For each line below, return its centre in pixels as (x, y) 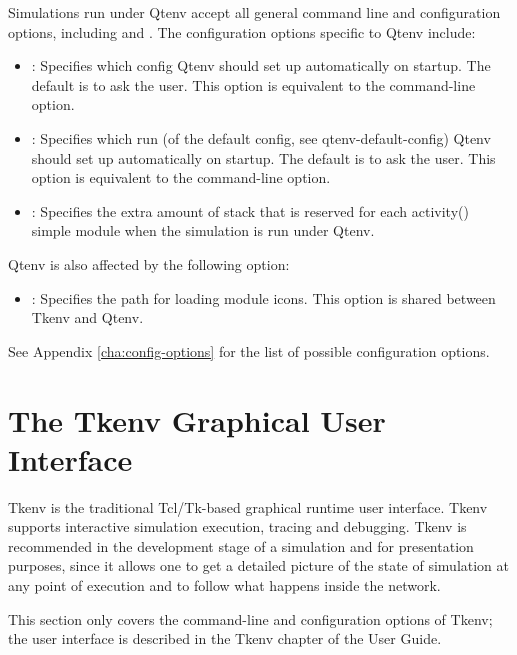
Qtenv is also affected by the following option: (149, 263)
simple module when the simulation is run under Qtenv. (203, 230)
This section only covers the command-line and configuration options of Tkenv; (250, 618)
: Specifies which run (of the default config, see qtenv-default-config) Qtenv (261, 137)
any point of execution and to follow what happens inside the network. (224, 585)
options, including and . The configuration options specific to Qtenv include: (242, 31)
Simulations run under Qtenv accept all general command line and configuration (254, 12)
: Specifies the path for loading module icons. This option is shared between (263, 297)
